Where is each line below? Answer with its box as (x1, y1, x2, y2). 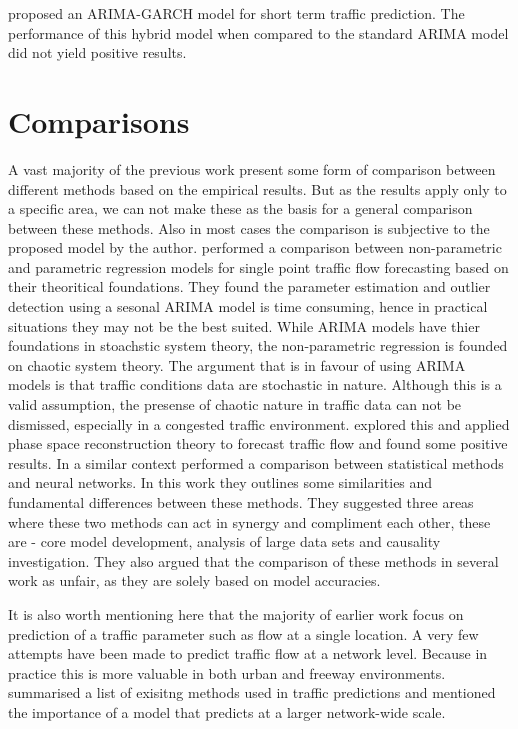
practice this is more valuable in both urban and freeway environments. (8, 662, 446, 683)
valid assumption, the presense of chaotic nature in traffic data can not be (8, 394, 462, 415)
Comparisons (8, 100, 190, 141)
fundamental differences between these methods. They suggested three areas (8, 492, 474, 512)
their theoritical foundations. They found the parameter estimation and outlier (8, 276, 491, 297)
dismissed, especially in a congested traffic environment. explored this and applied (8, 413, 510, 434)
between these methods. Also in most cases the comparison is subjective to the (8, 217, 490, 238)
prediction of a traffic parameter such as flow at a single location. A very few (8, 623, 479, 644)
